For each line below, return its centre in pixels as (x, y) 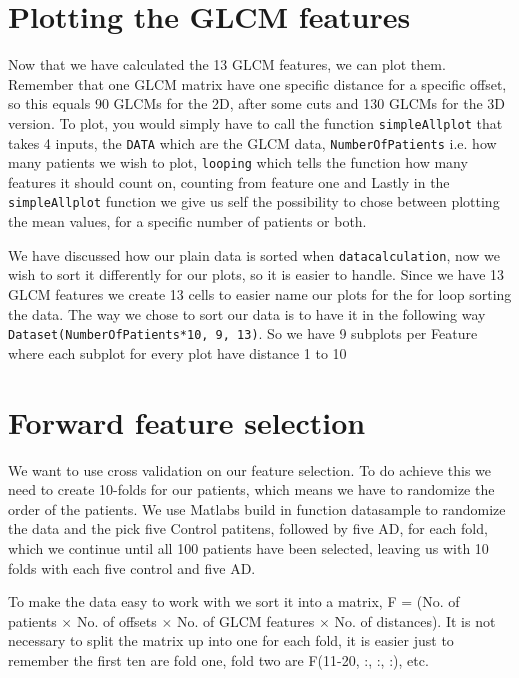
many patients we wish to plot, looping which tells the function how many (238, 162)
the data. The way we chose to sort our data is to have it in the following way (247, 313)
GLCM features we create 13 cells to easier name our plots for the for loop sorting (260, 293)
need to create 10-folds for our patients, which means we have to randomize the (251, 489)
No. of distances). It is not (415, 620)
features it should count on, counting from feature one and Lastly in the (229, 181)
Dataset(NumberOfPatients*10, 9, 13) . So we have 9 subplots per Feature (243, 333)
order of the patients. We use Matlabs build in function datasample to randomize (257, 508)
